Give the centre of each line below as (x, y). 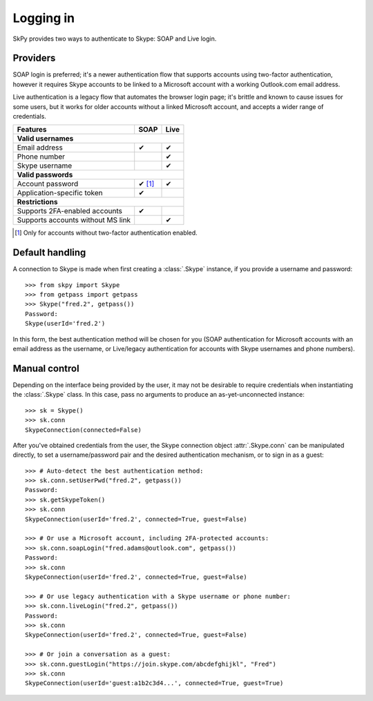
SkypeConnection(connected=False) (83, 430)
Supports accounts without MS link (74, 220)
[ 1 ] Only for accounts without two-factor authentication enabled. (106, 233)
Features (32, 130)
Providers (34, 58)
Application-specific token (60, 193)
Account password (48, 184)
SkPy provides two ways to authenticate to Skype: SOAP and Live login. (115, 39)
